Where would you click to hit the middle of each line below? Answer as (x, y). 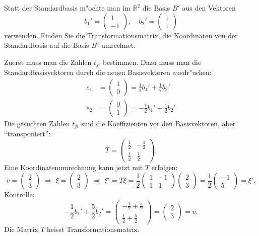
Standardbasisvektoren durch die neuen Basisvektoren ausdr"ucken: (108, 72)
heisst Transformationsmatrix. (93, 229)
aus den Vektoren (209, 8)
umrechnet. (118, 45)
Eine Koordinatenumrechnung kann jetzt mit (74, 167)
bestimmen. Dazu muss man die (152, 62)
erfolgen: (165, 167)
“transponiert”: (27, 134)
